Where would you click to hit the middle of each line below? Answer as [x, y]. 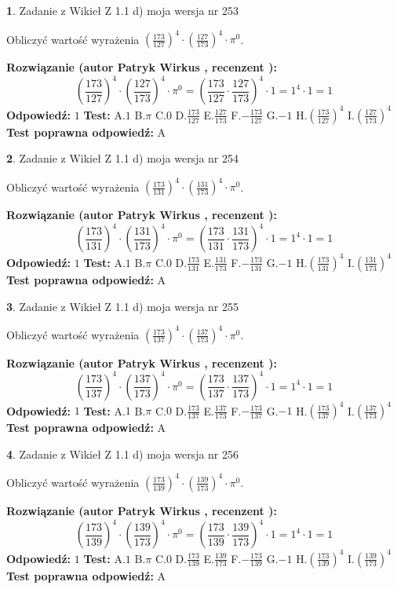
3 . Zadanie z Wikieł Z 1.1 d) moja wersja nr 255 [123, 306]
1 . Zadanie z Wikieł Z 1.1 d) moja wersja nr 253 [123, 10]
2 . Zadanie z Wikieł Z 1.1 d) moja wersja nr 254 [123, 158]
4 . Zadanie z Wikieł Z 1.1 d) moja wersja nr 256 [123, 454]
